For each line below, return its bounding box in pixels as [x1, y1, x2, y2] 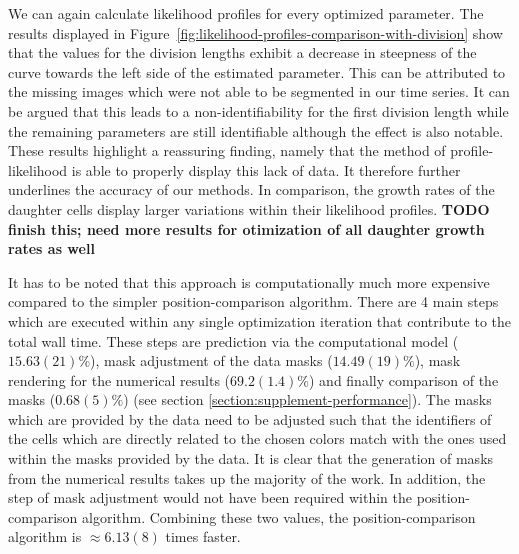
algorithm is [8, 526, 82, 547]
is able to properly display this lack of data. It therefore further [71, 159, 461, 180]
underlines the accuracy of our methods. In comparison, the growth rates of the [8, 179, 495, 200]
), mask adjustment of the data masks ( [90, 350, 333, 371]
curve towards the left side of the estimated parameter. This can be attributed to [8, 61, 506, 82]
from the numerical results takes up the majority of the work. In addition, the [8, 467, 486, 488]
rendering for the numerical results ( [8, 369, 231, 390]
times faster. [165, 526, 241, 547]
